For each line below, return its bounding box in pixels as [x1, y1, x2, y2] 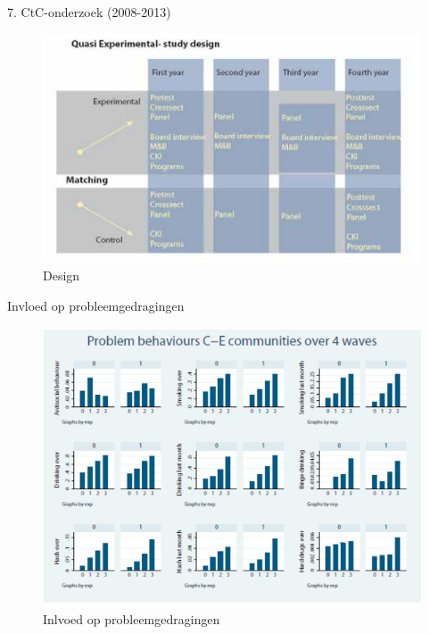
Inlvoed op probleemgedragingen [43, 609, 220, 628]
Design [43, 265, 80, 284]
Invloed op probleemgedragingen [7, 296, 185, 314]
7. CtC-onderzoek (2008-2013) [7, 3, 171, 21]
